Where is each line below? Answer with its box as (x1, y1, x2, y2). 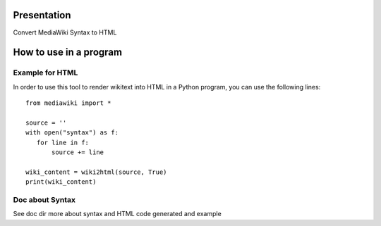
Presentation (13, 9, 71, 21)
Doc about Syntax (13, 194, 76, 204)
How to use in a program (13, 46, 123, 58)
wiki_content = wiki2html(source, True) (25, 168, 167, 176)
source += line (52, 149, 104, 156)
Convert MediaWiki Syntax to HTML (13, 28, 117, 37)
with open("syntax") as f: (25, 129, 119, 137)
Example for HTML (13, 68, 78, 77)
